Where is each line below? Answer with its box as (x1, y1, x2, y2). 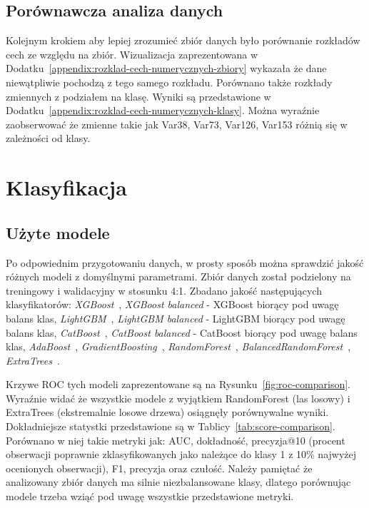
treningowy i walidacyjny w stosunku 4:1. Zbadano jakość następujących (6, 283, 322, 298)
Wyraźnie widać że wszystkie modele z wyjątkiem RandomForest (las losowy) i (6, 390, 350, 405)
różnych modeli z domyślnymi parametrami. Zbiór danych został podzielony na (6, 269, 351, 284)
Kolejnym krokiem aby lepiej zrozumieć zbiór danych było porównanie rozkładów (6, 33, 360, 48)
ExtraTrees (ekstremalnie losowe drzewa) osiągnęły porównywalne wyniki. (6, 405, 329, 420)
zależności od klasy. (6, 131, 91, 146)
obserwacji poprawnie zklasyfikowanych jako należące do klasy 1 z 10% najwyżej (6, 447, 357, 462)
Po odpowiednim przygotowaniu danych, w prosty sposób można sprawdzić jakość (6, 255, 364, 270)
